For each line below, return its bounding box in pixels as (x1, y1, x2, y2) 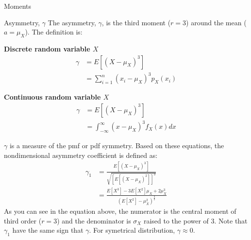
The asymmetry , (48, 17, 96, 27)
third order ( (4, 215, 42, 225)
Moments (4, 1, 32, 11)
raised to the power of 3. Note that (143, 215, 248, 225)
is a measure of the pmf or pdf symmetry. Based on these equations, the (9, 140, 224, 151)
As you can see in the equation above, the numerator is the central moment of (4, 206, 236, 216)
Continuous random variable (4, 92, 101, 102)
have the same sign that (12, 225, 84, 235)
